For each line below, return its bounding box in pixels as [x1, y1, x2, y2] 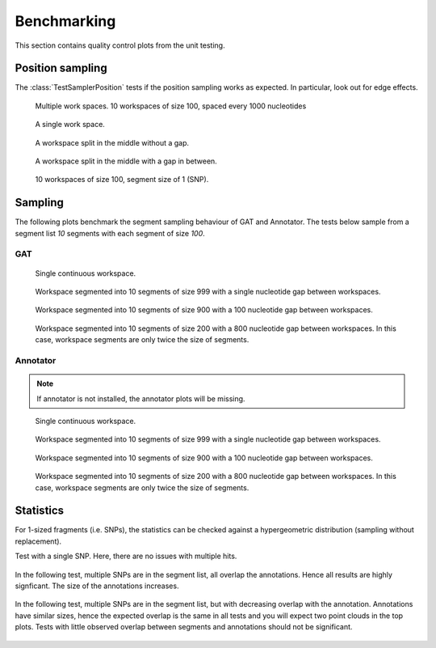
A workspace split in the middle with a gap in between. [35, 156, 217, 166]
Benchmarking [15, 12, 116, 30]
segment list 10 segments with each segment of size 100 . [15, 228, 205, 238]
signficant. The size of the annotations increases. [15, 581, 179, 591]
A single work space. [35, 120, 105, 129]
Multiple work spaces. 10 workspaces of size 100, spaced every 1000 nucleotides [35, 101, 307, 111]
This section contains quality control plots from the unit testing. [15, 40, 225, 50]
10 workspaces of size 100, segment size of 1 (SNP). [35, 175, 209, 184]
